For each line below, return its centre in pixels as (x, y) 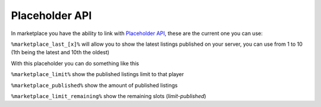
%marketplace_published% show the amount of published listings (95, 85)
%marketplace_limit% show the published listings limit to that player (97, 74)
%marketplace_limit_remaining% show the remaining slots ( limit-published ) (108, 96)
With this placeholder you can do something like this (75, 63)
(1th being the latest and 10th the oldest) (60, 52)
